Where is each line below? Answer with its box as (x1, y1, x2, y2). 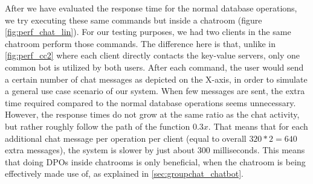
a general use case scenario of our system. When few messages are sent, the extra (5, 84, 305, 97)
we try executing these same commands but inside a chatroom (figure (5, 13, 262, 26)
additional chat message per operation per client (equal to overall (5, 132, 247, 144)
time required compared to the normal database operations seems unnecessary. (5, 96, 296, 109)
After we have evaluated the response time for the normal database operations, (5, 2, 297, 14)
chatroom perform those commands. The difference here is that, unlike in (5, 37, 276, 49)
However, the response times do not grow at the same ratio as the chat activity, (5, 108, 300, 121)
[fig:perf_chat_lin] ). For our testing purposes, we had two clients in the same (5, 25, 291, 38)
